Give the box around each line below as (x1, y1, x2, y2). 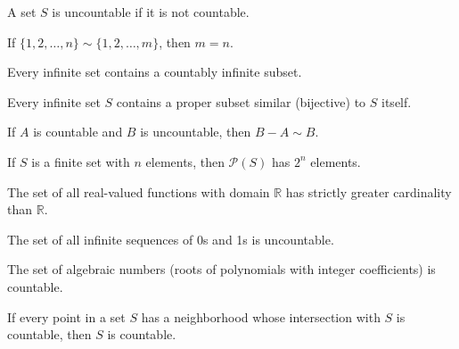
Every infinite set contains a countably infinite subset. (7, 62, 302, 81)
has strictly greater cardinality (285, 182, 452, 201)
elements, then (145, 152, 225, 170)
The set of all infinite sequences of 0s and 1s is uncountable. (7, 229, 334, 248)
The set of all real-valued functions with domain (7, 182, 270, 201)
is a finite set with (31, 152, 130, 170)
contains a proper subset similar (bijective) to (116, 92, 366, 111)
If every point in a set (7, 307, 126, 326)
